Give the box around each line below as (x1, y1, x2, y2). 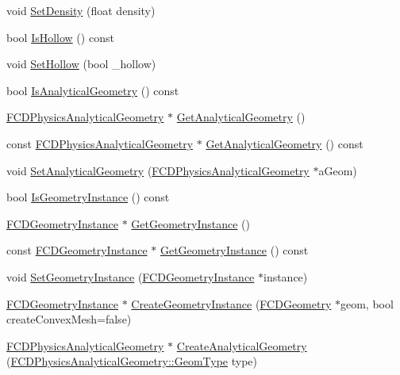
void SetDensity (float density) (6, 2, 156, 18)
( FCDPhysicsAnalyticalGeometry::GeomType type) (6, 353, 257, 369)
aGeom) (318, 162, 357, 178)
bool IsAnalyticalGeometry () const (6, 82, 179, 98)
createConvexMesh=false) (6, 311, 132, 327)
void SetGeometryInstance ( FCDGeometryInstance (6, 268, 255, 285)
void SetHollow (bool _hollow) (6, 55, 156, 72)
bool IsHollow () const (6, 29, 114, 45)
